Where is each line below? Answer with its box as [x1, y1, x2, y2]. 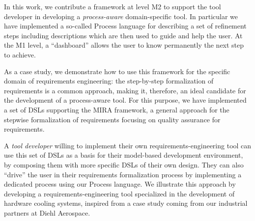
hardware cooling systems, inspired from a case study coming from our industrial [4, 198, 248, 208]
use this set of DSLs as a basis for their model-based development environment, [4, 150, 243, 160]
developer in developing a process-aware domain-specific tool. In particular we [4, 11, 238, 21]
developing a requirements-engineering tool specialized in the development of [4, 188, 235, 198]
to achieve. [4, 49, 36, 59]
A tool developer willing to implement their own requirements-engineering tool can [4, 140, 252, 150]
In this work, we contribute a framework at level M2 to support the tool [4, 1, 221, 11]
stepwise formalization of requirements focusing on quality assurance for [4, 114, 221, 124]
